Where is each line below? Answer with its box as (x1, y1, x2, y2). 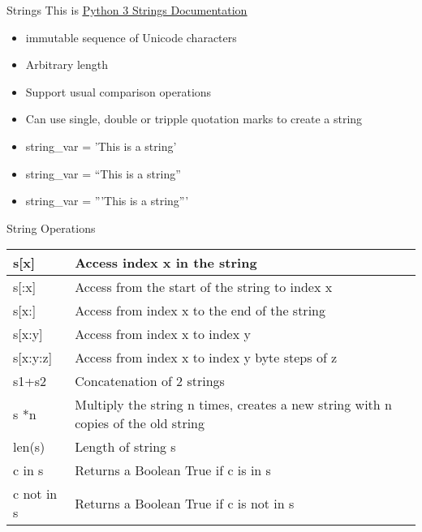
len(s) (13, 437, 45, 457)
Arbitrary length (25, 56, 109, 73)
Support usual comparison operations (25, 83, 212, 100)
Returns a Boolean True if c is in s (75, 461, 271, 480)
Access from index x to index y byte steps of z (75, 348, 338, 367)
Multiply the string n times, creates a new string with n (75, 395, 392, 414)
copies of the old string (75, 414, 205, 433)
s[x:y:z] (13, 348, 53, 367)
